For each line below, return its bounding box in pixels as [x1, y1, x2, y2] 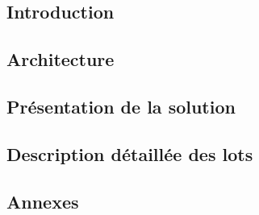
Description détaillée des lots [6, 141, 253, 166]
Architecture [6, 47, 115, 72]
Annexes [6, 188, 79, 213]
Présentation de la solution [6, 93, 236, 118]
